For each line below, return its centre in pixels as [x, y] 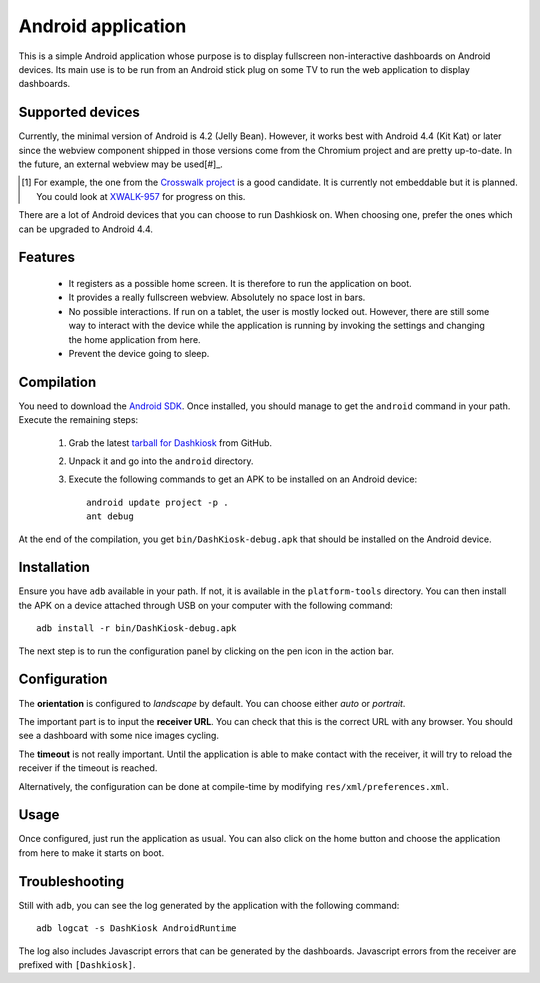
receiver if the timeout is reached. [88, 768]
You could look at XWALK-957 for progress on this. [141, 196]
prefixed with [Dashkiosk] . [77, 964]
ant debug [110, 516]
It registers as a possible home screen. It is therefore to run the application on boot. [240, 283]
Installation [54, 567]
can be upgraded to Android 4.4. [86, 229]
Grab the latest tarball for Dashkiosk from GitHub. [170, 442]
